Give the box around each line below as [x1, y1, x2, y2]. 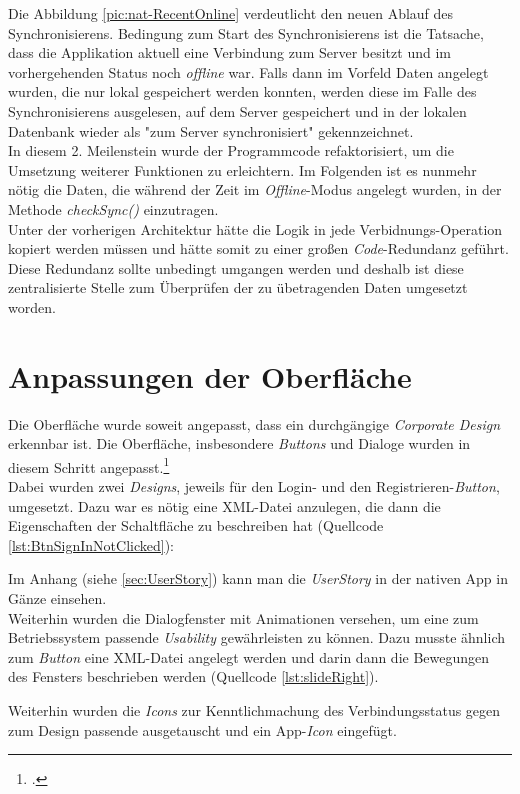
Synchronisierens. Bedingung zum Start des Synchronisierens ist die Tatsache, [8, 22, 484, 43]
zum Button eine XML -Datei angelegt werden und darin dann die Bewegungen [8, 646, 490, 667]
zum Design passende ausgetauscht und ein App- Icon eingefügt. [8, 719, 397, 740]
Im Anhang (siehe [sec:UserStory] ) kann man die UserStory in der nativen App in [8, 568, 508, 589]
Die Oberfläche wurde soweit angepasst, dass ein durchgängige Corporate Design [8, 413, 501, 434]
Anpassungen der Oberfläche [8, 355, 412, 396]
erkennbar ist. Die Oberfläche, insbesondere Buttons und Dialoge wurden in [8, 433, 471, 454]
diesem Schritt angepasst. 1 [8, 453, 170, 477]
